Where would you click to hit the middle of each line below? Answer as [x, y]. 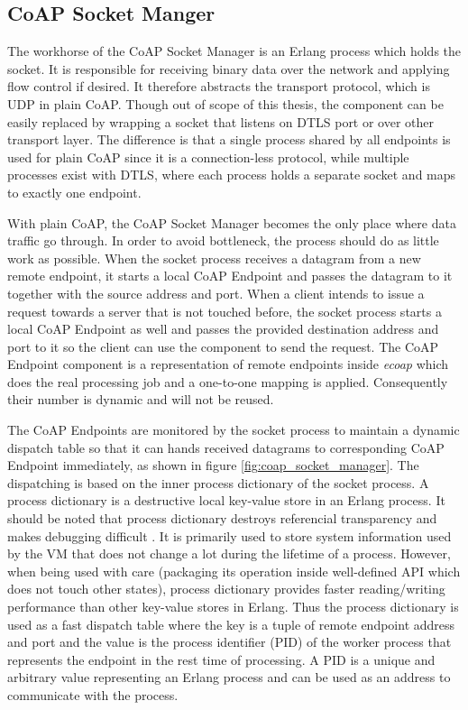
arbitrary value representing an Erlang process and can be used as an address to [229, 677]
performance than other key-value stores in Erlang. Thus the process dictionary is [233, 607]
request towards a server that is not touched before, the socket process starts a [225, 311]
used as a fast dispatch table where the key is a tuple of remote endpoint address [231, 624]
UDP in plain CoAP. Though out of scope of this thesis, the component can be [225, 103]
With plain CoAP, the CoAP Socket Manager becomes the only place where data [232, 222]
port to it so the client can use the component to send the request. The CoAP [223, 346]
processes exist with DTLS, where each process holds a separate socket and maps [232, 175]
